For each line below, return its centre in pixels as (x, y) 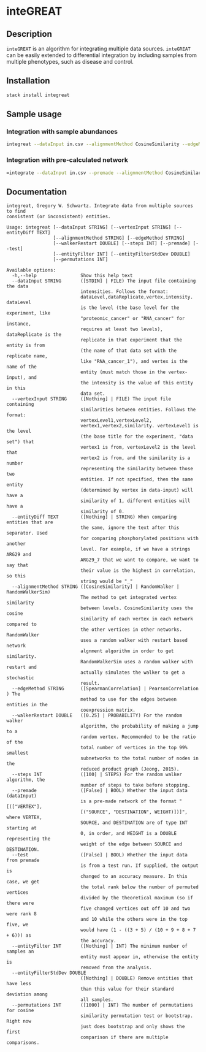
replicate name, (27, 356)
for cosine (20, 1011)
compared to (21, 624)
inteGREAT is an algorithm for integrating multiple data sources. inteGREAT (99, 48)
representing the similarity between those (137, 469)
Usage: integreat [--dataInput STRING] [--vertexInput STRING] (89, 227)
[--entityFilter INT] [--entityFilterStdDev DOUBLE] (122, 254)
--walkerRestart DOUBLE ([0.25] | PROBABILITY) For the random (97, 715)
